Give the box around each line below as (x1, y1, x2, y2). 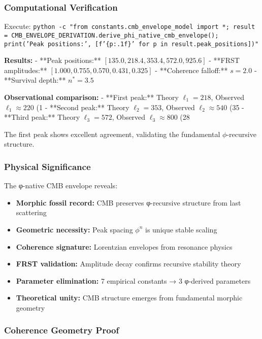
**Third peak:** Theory (4, 112, 80, 122)
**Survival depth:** (4, 75, 66, 85)
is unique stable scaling (145, 224, 217, 234)
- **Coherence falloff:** (155, 64, 228, 75)
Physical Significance (4, 160, 91, 173)
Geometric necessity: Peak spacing (16, 224, 133, 234)
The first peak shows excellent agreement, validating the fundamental (4, 128, 220, 139)
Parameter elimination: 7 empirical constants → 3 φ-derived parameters (16, 275, 251, 286)
